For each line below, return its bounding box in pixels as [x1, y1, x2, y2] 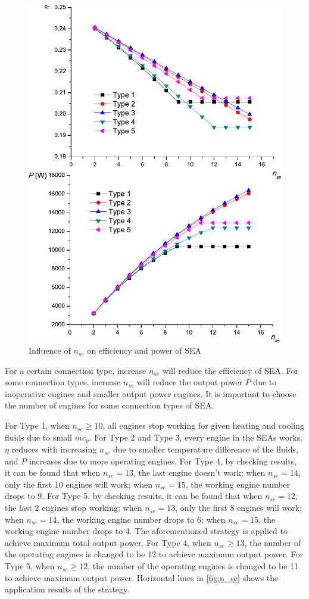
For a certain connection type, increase [5, 364, 146, 376]
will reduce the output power [137, 376, 243, 388]
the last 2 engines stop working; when [5, 501, 142, 514]
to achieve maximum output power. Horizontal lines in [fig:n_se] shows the [5, 571, 279, 584]
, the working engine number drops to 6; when [57, 513, 226, 525]
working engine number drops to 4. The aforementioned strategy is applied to [5, 525, 288, 537]
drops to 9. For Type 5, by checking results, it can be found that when [5, 489, 263, 502]
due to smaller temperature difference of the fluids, [113, 443, 298, 456]
